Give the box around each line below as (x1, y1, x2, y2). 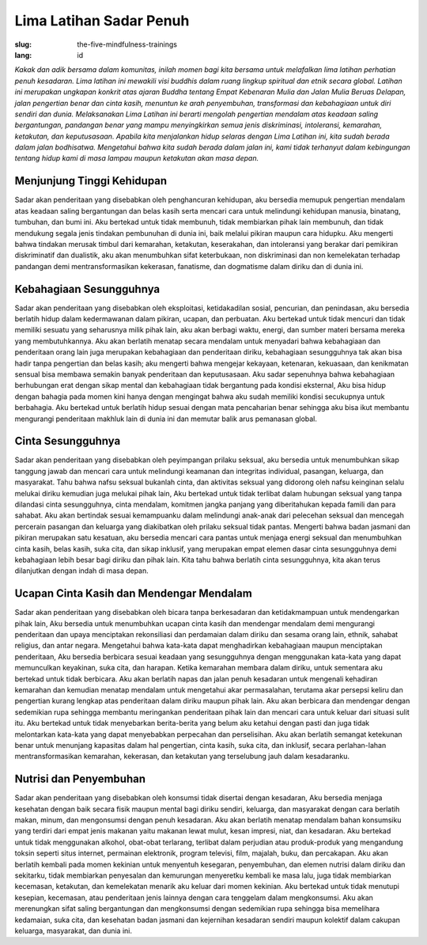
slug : (14, 40, 32, 49)
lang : (14, 50, 32, 59)
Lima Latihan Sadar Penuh (14, 12, 190, 29)
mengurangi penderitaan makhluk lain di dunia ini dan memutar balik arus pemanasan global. (14, 414, 318, 423)
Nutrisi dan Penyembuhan (14, 772, 146, 786)
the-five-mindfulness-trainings (77, 40, 178, 49)
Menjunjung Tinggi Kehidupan (14, 174, 168, 188)
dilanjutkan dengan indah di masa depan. (14, 566, 149, 575)
